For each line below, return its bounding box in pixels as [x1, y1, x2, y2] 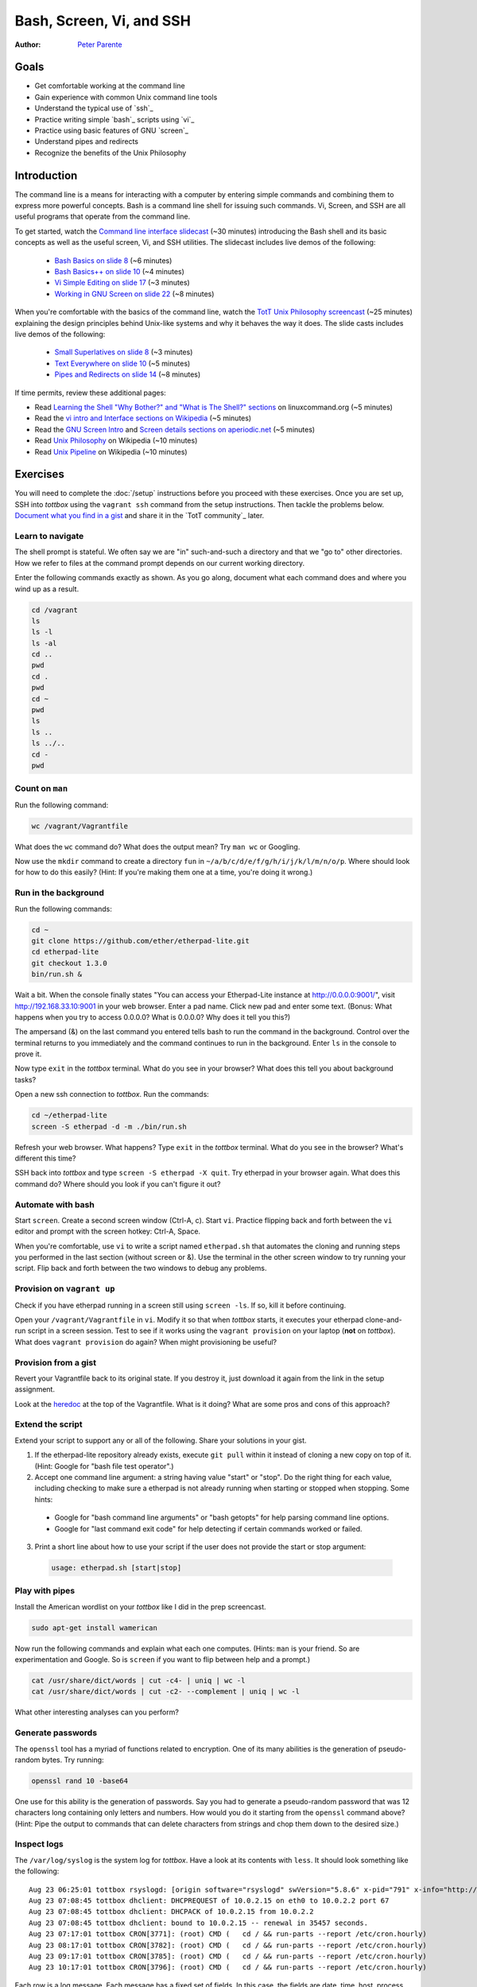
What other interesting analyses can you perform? [14, 1707, 179, 1717]
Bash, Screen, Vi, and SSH [14, 12, 191, 29]
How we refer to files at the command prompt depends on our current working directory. [14, 558, 305, 567]
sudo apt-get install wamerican [31, 1623, 158, 1633]
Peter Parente [77, 40, 122, 49]
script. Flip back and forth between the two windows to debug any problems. [14, 1264, 267, 1273]
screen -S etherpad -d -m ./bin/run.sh [31, 1121, 187, 1131]
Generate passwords [14, 1727, 98, 1738]
